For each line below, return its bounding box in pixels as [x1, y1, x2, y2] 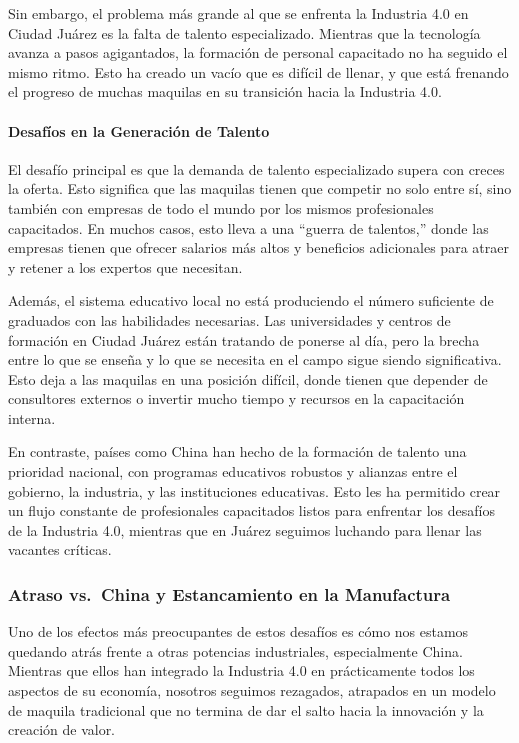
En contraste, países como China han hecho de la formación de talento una [8, 441, 467, 462]
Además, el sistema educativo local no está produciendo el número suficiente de [8, 290, 494, 311]
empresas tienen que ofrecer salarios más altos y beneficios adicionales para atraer [8, 237, 509, 258]
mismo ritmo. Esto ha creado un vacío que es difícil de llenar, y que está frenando [8, 61, 509, 82]
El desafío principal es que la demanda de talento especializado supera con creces [8, 158, 505, 179]
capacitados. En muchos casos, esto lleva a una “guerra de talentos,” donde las [8, 217, 489, 238]
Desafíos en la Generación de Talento [8, 120, 270, 141]
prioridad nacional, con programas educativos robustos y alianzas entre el [8, 461, 458, 482]
